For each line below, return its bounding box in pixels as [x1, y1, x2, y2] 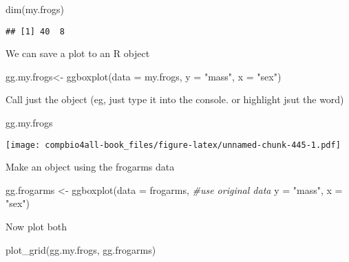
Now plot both [6, 219, 67, 234]
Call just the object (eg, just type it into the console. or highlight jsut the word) [6, 92, 344, 107]
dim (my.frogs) [6, 2, 64, 16]
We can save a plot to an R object [6, 46, 150, 61]
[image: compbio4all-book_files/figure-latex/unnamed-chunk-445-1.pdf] [6, 140, 341, 150]
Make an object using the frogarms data [6, 160, 175, 174]
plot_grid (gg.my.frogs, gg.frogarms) [6, 242, 156, 256]
